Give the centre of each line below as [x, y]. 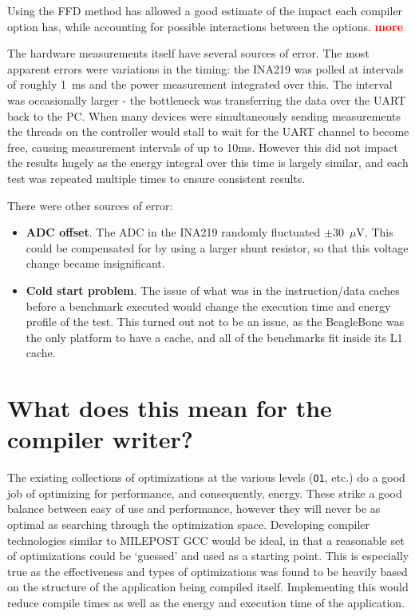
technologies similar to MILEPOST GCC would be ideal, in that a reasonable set [206, 540]
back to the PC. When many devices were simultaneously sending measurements [204, 115]
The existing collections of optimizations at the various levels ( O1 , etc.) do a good [206, 477]
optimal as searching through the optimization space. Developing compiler [188, 525]
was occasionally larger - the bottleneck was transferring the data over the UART [207, 99]
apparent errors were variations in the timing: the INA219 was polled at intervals [206, 68]
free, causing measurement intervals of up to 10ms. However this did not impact [203, 147]
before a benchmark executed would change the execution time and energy [208, 306]
